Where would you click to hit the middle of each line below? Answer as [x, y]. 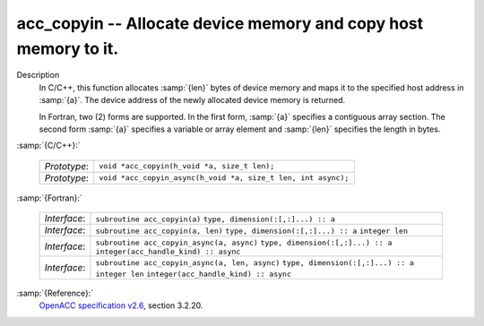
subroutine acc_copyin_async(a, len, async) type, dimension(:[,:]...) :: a [255, 263]
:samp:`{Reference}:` [55, 293]
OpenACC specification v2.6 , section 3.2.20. [121, 305]
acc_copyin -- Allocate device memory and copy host [220, 23]
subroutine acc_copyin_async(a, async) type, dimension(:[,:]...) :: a [244, 243]
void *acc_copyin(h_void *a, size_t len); [187, 166]
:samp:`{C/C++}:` [48, 146]
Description [38, 75]
